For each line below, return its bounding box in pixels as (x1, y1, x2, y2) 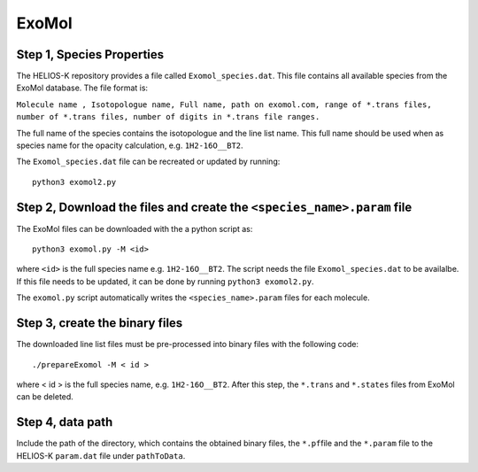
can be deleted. (16, 391, 74, 402)
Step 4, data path (16, 414, 113, 429)
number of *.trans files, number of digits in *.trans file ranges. (16, 112, 320, 122)
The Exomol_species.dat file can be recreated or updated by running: (16, 156, 281, 167)
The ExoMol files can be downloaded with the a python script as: (16, 223, 253, 234)
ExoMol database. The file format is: (16, 82, 149, 93)
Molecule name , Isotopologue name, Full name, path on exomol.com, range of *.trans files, (16, 99, 433, 110)
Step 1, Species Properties (16, 47, 165, 62)
